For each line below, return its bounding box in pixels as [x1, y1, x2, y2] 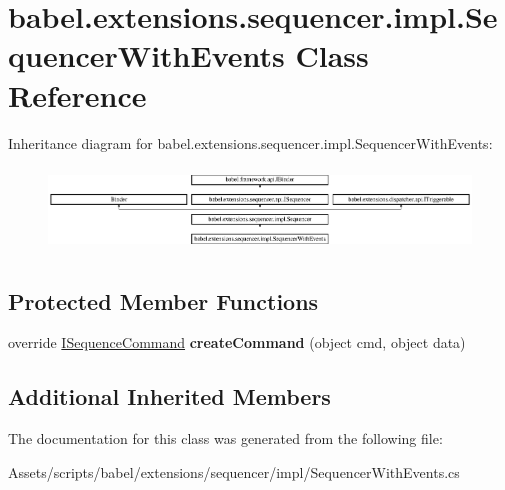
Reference [8, 74, 147, 115]
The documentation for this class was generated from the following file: [8, 428, 443, 449]
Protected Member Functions [8, 285, 319, 316]
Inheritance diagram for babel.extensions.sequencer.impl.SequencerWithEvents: [8, 132, 493, 153]
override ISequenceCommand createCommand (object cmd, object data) [8, 332, 466, 353]
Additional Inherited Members [8, 381, 331, 412]
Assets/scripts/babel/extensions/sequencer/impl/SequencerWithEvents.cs [8, 461, 460, 482]
